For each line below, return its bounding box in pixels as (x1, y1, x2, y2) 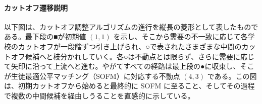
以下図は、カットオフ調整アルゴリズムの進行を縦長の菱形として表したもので (4, 21, 258, 32)
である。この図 (207, 70, 257, 81)
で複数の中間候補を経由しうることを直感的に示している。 (4, 90, 195, 100)
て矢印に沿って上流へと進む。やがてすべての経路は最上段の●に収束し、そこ (4, 61, 254, 71)
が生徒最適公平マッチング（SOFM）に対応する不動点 (4, 70, 180, 81)
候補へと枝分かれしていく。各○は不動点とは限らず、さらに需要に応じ (25, 51, 255, 61)
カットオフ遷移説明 (4, 2, 68, 13)
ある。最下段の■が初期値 (4, 31, 86, 42)
